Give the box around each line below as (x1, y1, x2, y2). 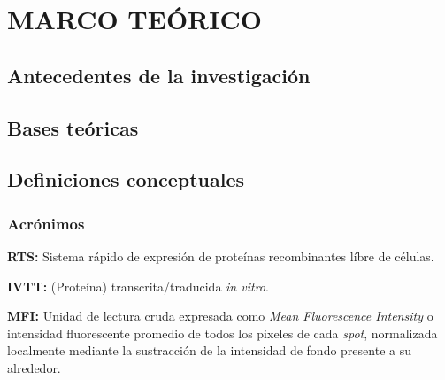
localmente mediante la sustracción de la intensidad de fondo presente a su (7, 341, 411, 360)
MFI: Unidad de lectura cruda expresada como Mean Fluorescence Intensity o (7, 306, 433, 325)
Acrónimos (7, 212, 85, 234)
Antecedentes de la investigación (7, 61, 311, 89)
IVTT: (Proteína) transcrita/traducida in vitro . (7, 276, 269, 295)
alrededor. (7, 358, 61, 376)
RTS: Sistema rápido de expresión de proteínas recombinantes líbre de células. (7, 246, 434, 265)
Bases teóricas (7, 113, 139, 141)
